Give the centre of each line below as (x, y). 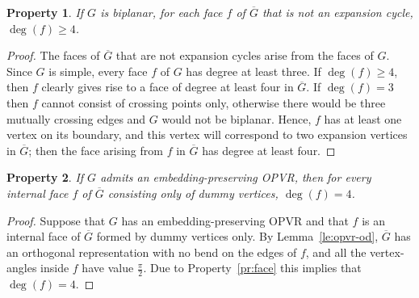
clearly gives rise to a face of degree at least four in (168, 87)
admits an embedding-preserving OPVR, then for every (236, 177)
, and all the (336, 252)
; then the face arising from (96, 150)
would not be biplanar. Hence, (237, 118)
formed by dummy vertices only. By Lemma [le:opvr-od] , (237, 236)
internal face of (44, 236)
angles (22, 268)
